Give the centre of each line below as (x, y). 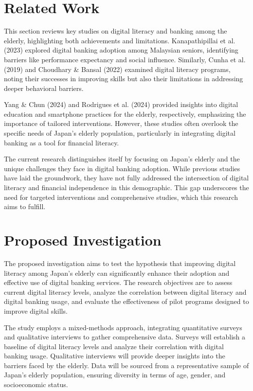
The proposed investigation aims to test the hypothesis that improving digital (120, 263)
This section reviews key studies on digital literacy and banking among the (116, 31)
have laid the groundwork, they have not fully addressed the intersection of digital (126, 178)
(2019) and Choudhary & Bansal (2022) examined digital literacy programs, (117, 69)
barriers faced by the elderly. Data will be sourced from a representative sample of (126, 365)
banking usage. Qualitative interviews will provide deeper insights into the (115, 356)
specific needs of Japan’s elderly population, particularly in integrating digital (120, 133)
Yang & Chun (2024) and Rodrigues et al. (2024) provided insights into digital (121, 104)
